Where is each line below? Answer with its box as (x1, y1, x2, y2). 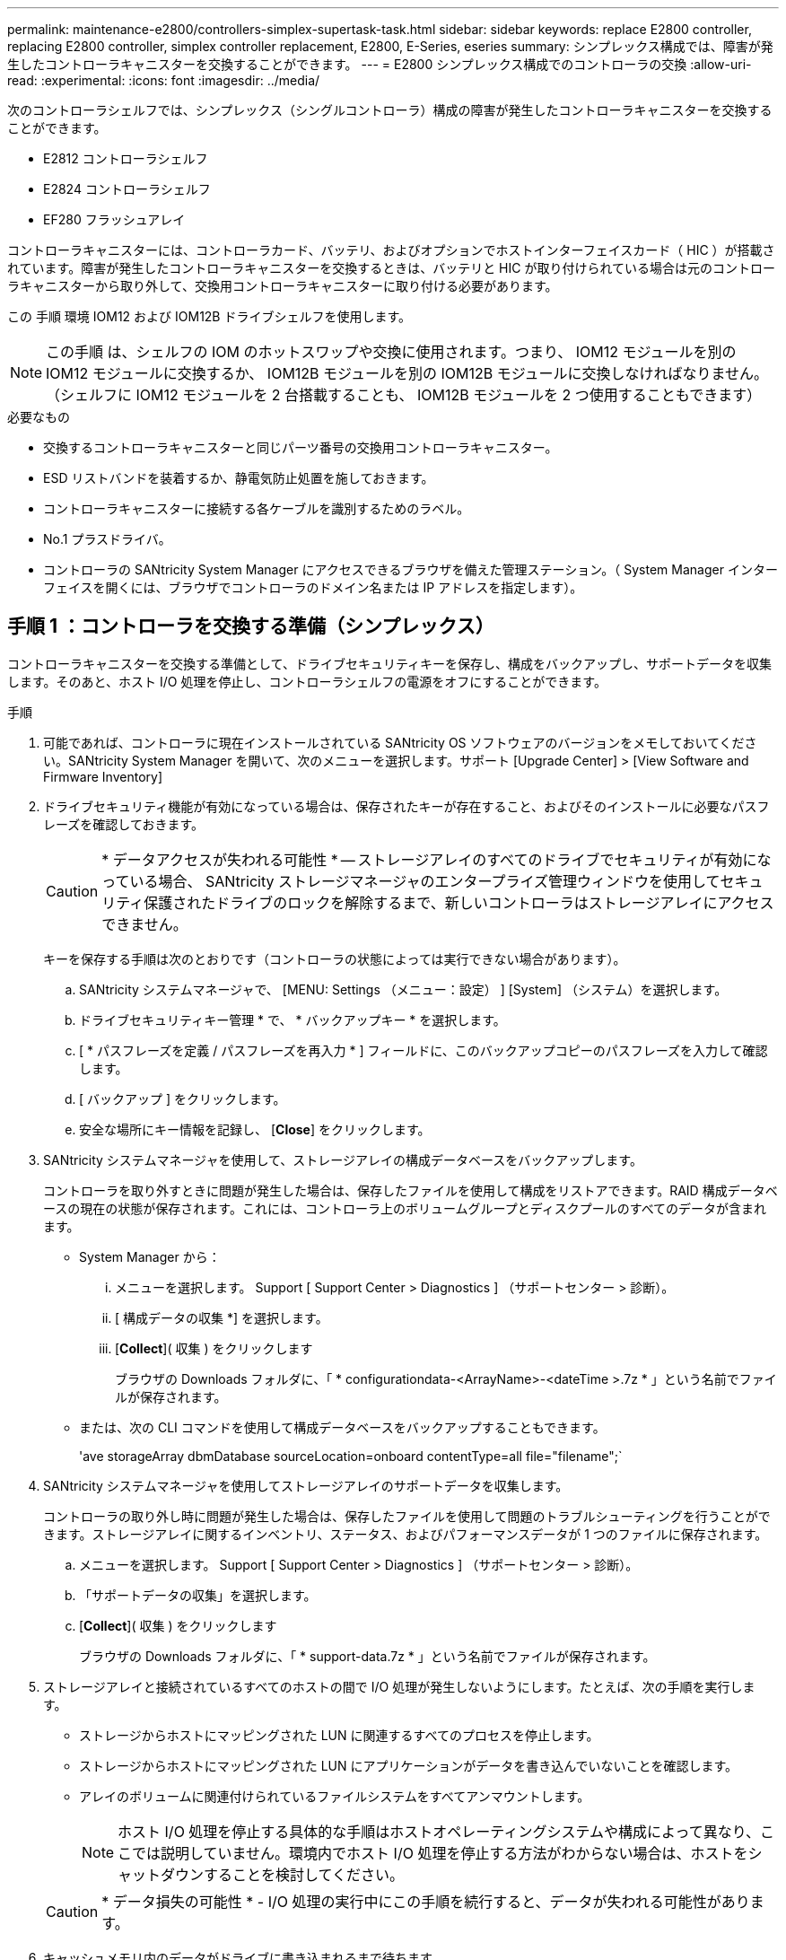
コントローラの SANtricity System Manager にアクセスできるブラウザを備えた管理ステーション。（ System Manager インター (43, 562, 778, 577)
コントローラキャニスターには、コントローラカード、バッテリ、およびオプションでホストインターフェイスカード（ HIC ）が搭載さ (7, 242, 775, 258)
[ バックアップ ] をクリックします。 (79, 1090, 286, 1107)
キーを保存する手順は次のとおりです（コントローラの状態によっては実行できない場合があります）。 (43, 950, 626, 967)
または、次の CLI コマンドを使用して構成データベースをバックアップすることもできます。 (79, 1419, 606, 1435)
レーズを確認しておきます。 (43, 816, 205, 832)
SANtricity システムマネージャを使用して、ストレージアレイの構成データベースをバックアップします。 (43, 1151, 642, 1168)
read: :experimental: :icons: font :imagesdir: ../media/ (7, 73, 320, 88)
